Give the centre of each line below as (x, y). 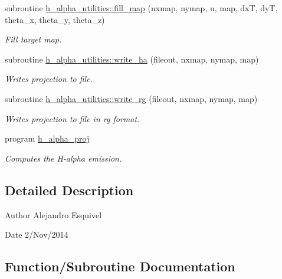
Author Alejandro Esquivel (53, 214)
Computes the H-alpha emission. (63, 158)
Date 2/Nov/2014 (37, 234)
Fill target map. (33, 39)
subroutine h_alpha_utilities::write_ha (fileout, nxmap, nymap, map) (132, 59)
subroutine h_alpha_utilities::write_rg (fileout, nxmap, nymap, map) (131, 98)
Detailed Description (69, 190)
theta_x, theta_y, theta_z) (55, 19)
